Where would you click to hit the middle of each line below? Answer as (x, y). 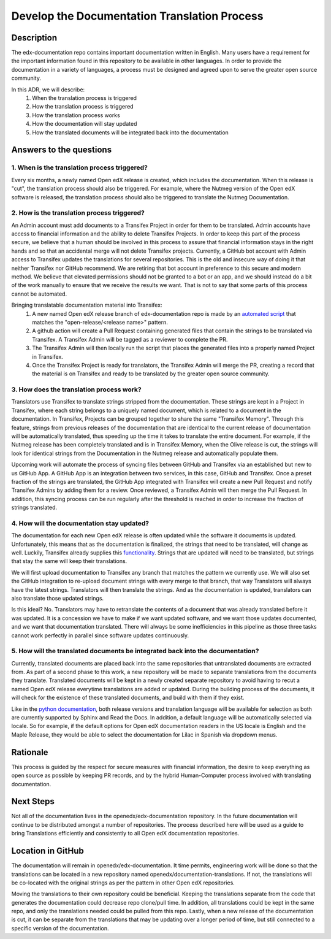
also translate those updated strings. (58, 598)
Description (34, 38)
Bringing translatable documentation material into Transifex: (87, 305)
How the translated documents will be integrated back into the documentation (131, 132)
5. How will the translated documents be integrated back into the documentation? (135, 651)
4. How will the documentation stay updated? (80, 523)
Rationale (30, 752)
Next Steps (33, 801)
